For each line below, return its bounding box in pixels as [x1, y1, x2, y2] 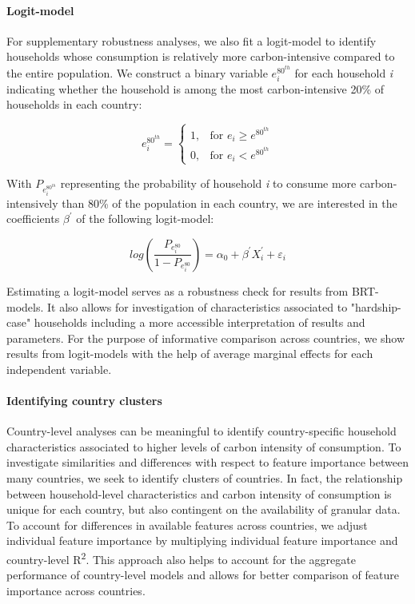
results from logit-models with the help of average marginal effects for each [6, 345, 373, 362]
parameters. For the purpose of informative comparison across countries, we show [6, 329, 405, 346]
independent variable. [6, 360, 112, 377]
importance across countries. [6, 582, 146, 598]
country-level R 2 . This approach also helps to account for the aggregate [6, 549, 356, 567]
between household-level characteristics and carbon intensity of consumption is [6, 485, 392, 502]
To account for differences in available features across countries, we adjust [6, 516, 368, 533]
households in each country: [6, 96, 142, 113]
